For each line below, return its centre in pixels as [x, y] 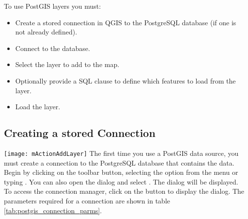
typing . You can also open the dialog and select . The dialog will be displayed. [121, 181]
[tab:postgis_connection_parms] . [53, 210]
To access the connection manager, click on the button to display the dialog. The [124, 191]
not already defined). [46, 32]
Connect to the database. [53, 48]
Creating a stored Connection [80, 133]
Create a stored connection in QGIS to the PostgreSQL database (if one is [126, 22]
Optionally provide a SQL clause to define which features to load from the [125, 80]
